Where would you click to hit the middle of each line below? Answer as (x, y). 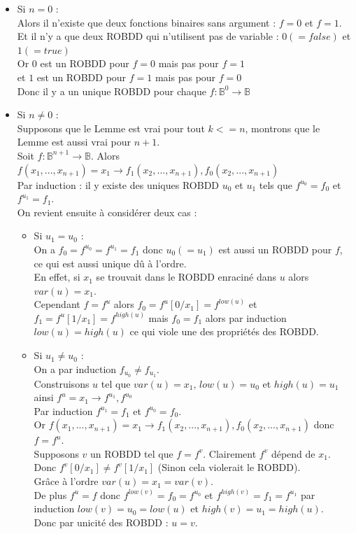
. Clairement (230, 453)
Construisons (62, 383)
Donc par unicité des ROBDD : (101, 522)
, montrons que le (283, 128)
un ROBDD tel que (132, 453)
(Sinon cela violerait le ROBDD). (229, 467)
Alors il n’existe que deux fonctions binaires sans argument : (147, 22)
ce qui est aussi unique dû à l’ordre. (110, 263)
